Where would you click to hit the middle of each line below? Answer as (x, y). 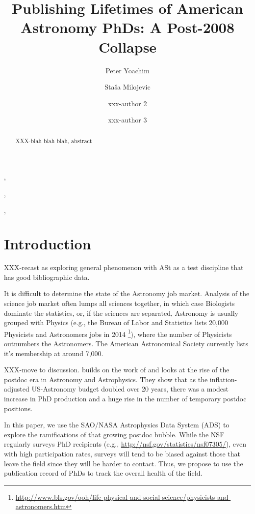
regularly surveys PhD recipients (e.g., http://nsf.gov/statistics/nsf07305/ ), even (125, 444)
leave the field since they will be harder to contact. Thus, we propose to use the (124, 463)
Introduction (48, 244)
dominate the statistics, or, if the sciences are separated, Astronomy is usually (121, 313)
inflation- (223, 379)
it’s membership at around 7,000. (54, 353)
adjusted (17, 389)
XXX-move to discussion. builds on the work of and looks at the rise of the (117, 370)
